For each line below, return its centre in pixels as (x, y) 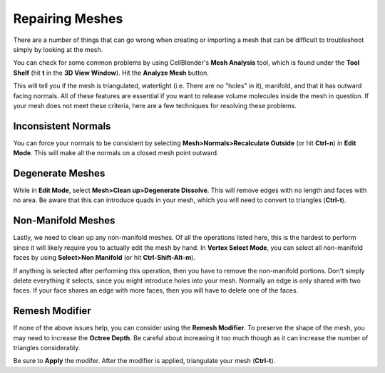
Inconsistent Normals (62, 126)
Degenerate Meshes (59, 173)
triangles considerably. (47, 348)
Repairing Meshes (68, 19)
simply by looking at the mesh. (58, 49)
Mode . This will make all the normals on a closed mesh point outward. (116, 153)
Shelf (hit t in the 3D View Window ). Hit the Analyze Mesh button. (111, 73)
